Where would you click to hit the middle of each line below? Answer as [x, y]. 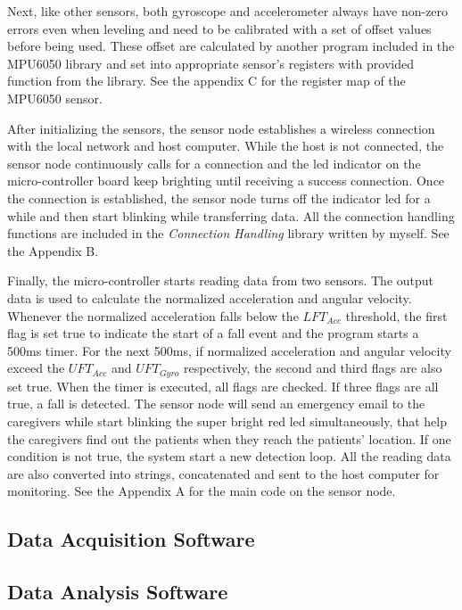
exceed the [36, 368]
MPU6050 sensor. [55, 98]
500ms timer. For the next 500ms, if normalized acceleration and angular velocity [229, 350]
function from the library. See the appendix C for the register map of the [206, 81]
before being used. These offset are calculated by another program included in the [231, 46]
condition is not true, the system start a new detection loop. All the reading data [229, 456]
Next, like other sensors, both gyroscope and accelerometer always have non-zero [228, 11]
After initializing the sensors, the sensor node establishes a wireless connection [221, 128]
